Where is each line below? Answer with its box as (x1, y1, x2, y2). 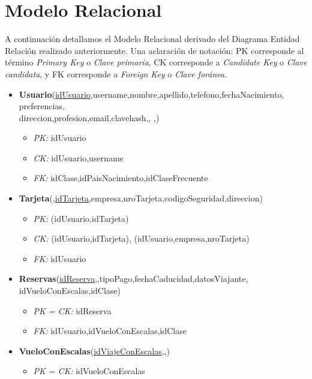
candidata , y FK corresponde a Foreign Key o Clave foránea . (5, 67, 227, 80)
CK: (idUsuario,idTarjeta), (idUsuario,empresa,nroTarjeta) (33, 232, 250, 245)
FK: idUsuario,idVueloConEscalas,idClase (33, 324, 187, 337)
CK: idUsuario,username (33, 151, 124, 164)
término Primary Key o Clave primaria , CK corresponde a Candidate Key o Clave (5, 56, 307, 68)
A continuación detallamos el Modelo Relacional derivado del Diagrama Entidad (5, 32, 300, 45)
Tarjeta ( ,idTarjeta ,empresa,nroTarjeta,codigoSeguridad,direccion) (19, 192, 263, 204)
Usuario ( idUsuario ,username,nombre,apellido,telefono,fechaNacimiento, (19, 88, 284, 100)
